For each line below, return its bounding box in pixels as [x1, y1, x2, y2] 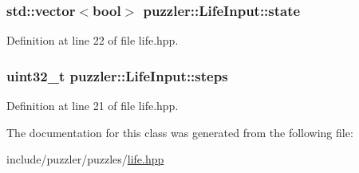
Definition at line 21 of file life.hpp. [6, 97, 179, 114]
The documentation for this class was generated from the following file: [6, 124, 353, 140]
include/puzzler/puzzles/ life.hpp [6, 151, 164, 167]
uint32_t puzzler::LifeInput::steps [6, 65, 228, 85]
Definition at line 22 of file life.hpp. [6, 32, 179, 49]
